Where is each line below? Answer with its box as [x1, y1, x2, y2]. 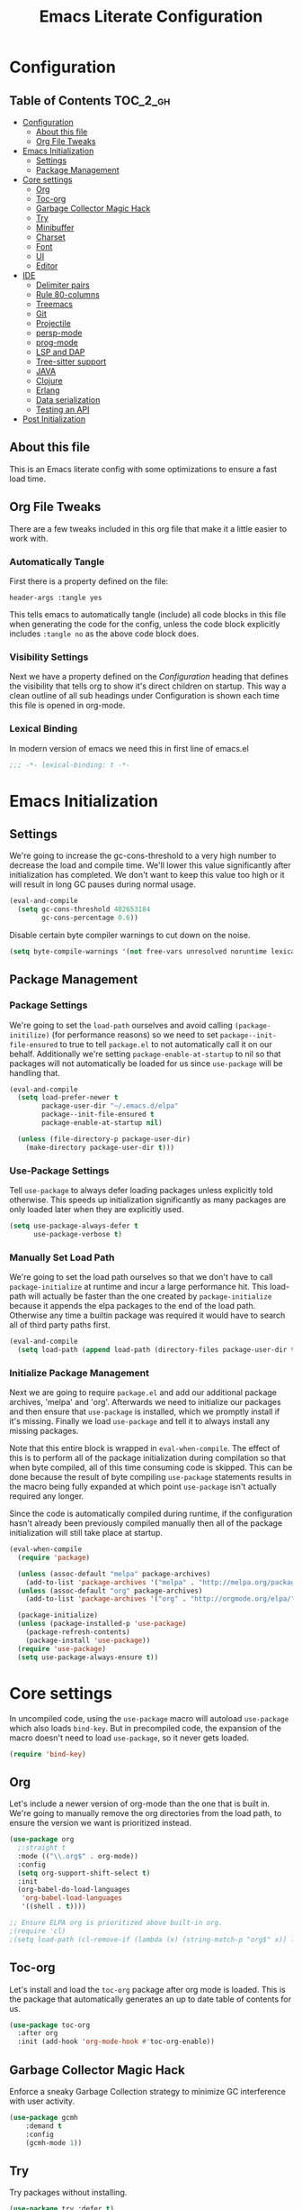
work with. [9, 533, 49, 543]
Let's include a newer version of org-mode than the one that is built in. [9, 1798, 271, 1809]
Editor [35, 260, 58, 271]
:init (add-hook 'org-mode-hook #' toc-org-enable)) [17, 2037, 216, 2047]
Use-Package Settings [9, 1164, 110, 1177]
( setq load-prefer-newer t [17, 1093, 119, 1102]
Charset [35, 232, 66, 242]
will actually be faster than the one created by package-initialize [28, 1291, 272, 1301]
